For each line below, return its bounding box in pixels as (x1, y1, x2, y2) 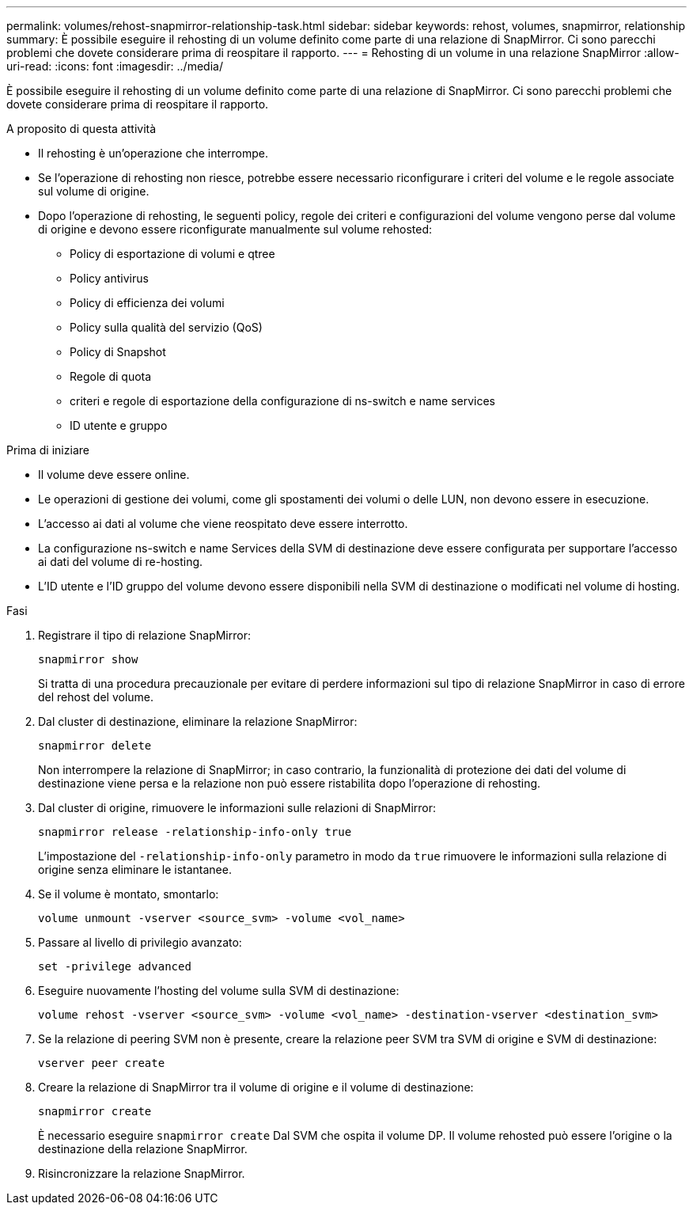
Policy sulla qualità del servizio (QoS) (70, 321, 263, 334)
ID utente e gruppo (70, 419, 168, 432)
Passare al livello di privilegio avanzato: (38, 936, 242, 949)
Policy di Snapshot (70, 345, 166, 359)
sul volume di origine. (38, 184, 150, 198)
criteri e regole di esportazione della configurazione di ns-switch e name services (70, 394, 495, 408)
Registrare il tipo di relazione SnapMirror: (38, 628, 251, 642)
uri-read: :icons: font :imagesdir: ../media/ (6, 59, 223, 73)
